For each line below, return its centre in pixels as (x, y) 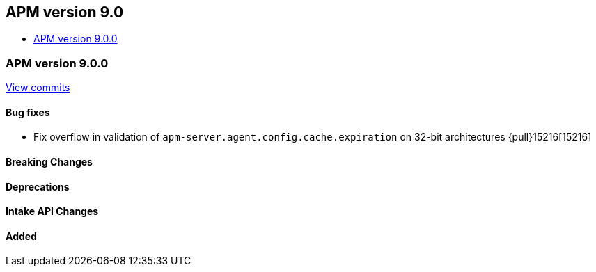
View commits (38, 88)
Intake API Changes (52, 211)
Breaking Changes (49, 162)
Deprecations (38, 186)
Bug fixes (28, 112)
